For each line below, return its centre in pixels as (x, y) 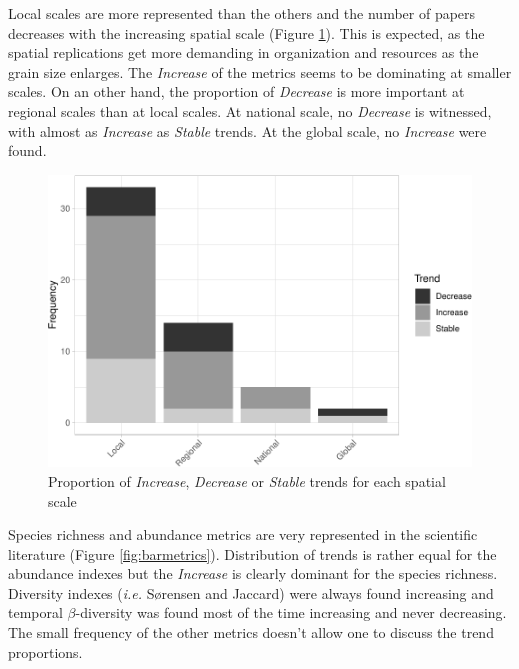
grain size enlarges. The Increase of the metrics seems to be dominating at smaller (260, 71)
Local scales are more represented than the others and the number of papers (242, 13)
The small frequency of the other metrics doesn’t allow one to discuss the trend (251, 632)
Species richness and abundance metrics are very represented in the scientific (243, 534)
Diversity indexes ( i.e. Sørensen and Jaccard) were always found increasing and (251, 592)
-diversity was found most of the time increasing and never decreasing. (291, 612)
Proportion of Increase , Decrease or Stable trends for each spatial (247, 480)
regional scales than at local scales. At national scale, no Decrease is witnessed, (250, 110)
